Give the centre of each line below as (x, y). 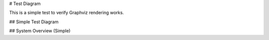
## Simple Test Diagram (34, 22)
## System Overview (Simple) (40, 31)
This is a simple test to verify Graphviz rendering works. (67, 13)
